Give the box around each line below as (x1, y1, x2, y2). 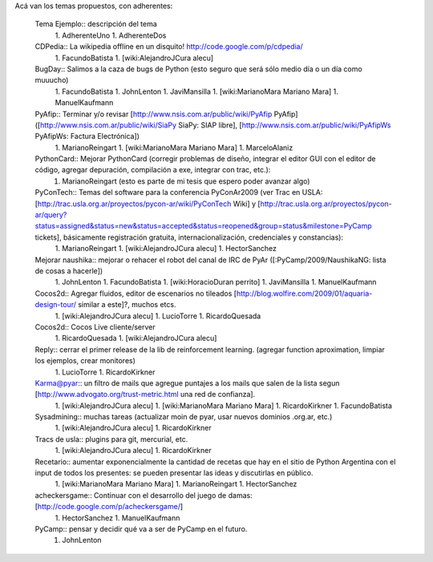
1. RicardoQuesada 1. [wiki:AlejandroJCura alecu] (55, 334, 217, 343)
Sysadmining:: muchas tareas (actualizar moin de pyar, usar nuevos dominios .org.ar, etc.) (34, 412, 333, 422)
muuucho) (34, 75, 69, 85)
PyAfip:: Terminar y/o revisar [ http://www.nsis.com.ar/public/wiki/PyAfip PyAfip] (34, 109, 298, 119)
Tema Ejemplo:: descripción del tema (34, 19, 158, 29)
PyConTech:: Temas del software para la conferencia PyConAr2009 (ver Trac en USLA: (34, 188, 323, 197)
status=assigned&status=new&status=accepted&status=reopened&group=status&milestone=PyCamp (34, 221, 372, 231)
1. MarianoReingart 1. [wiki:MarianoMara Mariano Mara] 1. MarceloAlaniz (55, 143, 293, 152)
